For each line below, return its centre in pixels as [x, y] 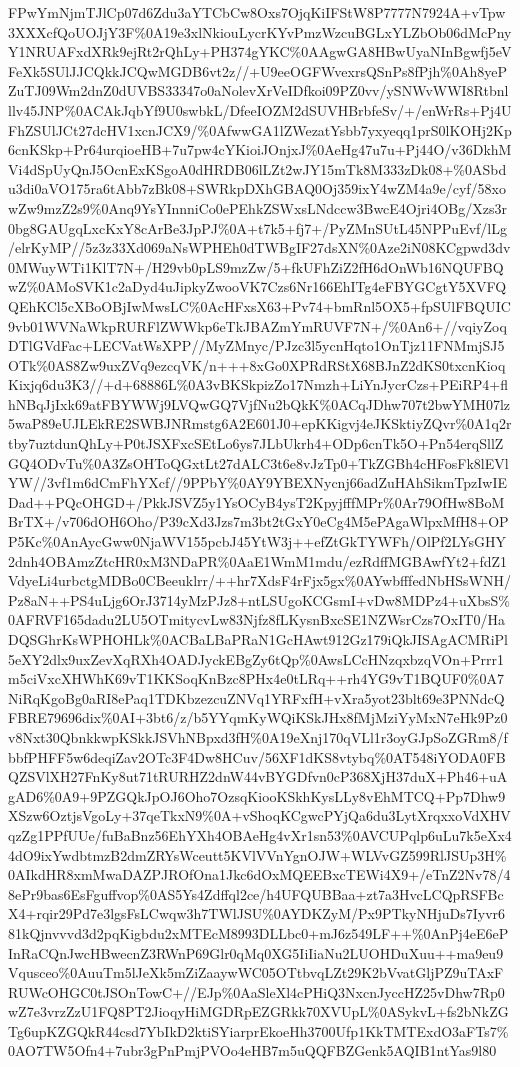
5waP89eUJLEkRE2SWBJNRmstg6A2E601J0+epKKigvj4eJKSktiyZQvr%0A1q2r [260, 423]
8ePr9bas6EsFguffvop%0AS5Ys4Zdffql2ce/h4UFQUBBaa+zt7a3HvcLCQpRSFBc [256, 893]
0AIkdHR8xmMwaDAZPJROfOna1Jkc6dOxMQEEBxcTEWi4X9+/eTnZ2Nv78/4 [259, 874]
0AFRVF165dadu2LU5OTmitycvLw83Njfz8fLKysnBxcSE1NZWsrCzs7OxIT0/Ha [256, 619]
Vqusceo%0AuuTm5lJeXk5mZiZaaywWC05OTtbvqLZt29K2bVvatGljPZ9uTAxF [256, 972]
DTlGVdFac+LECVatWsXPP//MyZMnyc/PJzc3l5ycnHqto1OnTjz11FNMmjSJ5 [256, 345]
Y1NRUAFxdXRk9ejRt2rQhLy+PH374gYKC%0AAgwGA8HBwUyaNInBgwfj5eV [260, 51]
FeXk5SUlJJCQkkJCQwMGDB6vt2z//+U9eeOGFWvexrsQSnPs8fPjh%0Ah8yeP [258, 70]
